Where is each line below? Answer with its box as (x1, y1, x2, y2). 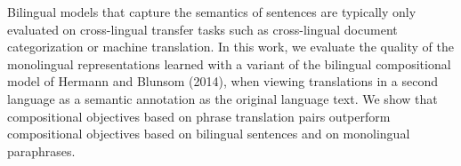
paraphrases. (7, 141, 76, 160)
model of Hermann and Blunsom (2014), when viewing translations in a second (7, 72, 438, 91)
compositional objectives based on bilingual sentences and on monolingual (7, 124, 410, 143)
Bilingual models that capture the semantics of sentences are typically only (7, 3, 417, 20)
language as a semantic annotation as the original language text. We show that (7, 89, 438, 107)
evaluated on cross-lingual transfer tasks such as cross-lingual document (7, 20, 398, 38)
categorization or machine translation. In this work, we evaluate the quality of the (7, 37, 454, 56)
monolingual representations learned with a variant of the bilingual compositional (7, 54, 451, 73)
